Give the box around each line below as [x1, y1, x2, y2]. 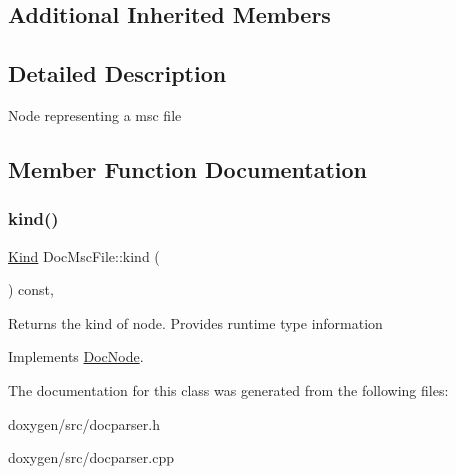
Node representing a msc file [8, 104, 182, 125]
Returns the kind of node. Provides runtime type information [8, 312, 383, 333]
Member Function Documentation [8, 153, 368, 184]
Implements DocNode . [8, 346, 144, 367]
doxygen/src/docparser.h [8, 413, 160, 434]
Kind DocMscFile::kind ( [8, 245, 160, 266]
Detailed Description [8, 58, 227, 89]
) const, [8, 279, 54, 300]
